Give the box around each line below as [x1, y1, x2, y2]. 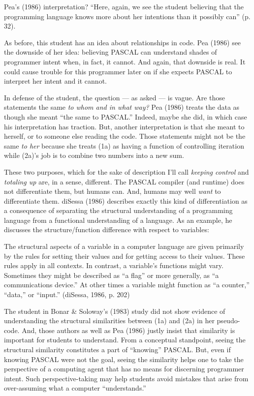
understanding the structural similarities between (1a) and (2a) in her [4, 315, 215, 326]
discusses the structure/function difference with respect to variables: [4, 224, 209, 235]
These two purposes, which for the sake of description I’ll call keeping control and [4, 166, 249, 177]
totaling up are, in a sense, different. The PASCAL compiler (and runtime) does [4, 176, 245, 186]
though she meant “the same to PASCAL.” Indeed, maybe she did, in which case [4, 111, 247, 122]
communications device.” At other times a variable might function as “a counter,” [4, 279, 250, 290]
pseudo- [217, 315, 240, 326]
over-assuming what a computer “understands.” [4, 383, 146, 393]
